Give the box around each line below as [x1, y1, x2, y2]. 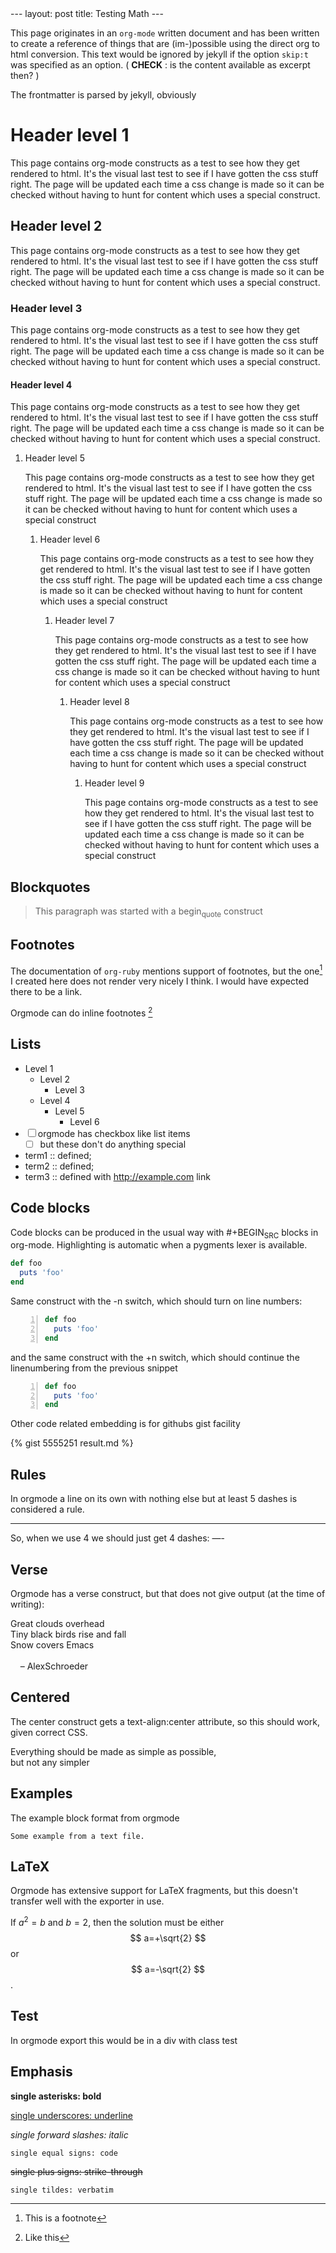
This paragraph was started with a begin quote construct [34, 905, 263, 919]
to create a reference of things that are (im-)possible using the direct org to [10, 38, 320, 49]
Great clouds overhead [10, 1617, 105, 1629]
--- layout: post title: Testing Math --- [10, 8, 164, 19]
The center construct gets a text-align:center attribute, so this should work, [10, 1715, 320, 1727]
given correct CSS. [10, 1726, 88, 1738]
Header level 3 [10, 301, 83, 315]
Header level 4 [10, 378, 73, 391]
